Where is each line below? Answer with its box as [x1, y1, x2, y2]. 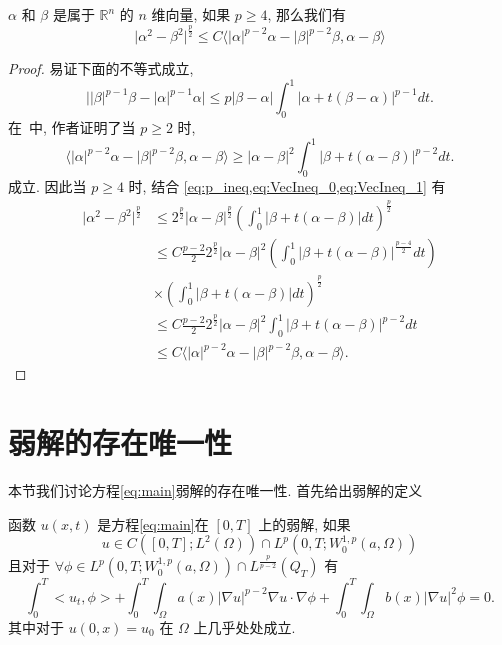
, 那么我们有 [267, 4, 347, 24]
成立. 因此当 [8, 175, 87, 196]
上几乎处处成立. [193, 616, 296, 637]
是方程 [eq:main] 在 [97, 513, 209, 534]
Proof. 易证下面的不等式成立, [8, 58, 194, 79]
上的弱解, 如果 [258, 513, 351, 534]
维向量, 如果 [151, 4, 231, 24]
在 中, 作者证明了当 [8, 117, 136, 137]
